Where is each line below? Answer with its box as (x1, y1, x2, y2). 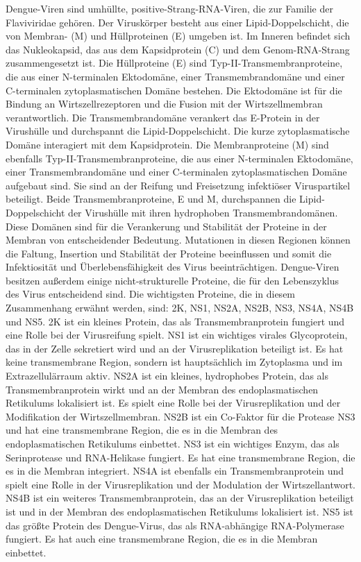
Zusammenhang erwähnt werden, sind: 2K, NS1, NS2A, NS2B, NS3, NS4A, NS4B (6, 300, 354, 315)
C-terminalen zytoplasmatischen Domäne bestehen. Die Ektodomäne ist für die (6, 83, 342, 97)
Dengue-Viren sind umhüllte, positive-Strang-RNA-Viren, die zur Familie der (6, 1, 333, 15)
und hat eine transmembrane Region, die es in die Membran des (6, 423, 278, 437)
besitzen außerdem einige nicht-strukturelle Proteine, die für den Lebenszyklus (6, 273, 339, 287)
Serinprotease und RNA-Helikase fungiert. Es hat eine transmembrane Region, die (6, 450, 355, 464)
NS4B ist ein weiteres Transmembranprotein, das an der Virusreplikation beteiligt (6, 491, 354, 505)
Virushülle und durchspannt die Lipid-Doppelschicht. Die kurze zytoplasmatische (6, 124, 350, 138)
